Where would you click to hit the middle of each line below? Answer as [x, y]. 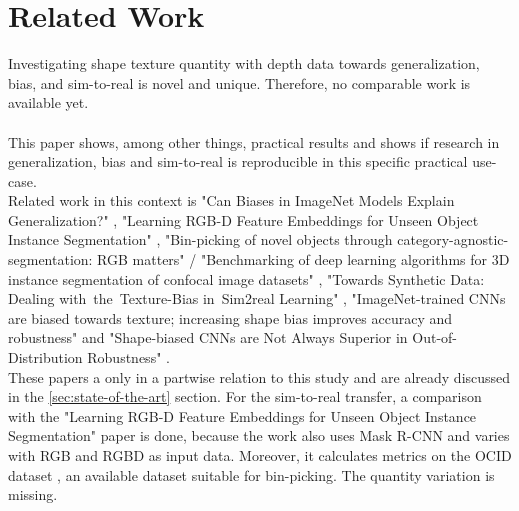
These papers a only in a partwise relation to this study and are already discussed [259, 376]
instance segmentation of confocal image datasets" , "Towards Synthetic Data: [246, 278]
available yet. [48, 102]
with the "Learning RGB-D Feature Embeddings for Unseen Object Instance [242, 415]
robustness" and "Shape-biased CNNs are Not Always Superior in [208, 337]
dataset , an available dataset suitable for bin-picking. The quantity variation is [251, 474]
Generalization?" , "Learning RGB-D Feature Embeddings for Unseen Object [243, 219]
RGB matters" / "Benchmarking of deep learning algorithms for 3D [303, 259]
